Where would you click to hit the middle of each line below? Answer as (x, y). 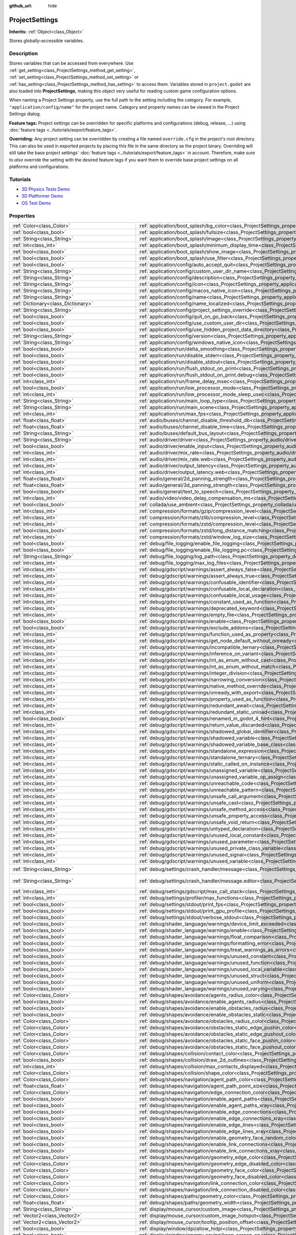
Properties (22, 216)
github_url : (20, 6)
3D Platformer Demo (42, 196)
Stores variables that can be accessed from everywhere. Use (71, 63)
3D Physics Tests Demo (46, 189)
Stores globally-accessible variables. (47, 41)
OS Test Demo (36, 203)
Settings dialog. (25, 114)
